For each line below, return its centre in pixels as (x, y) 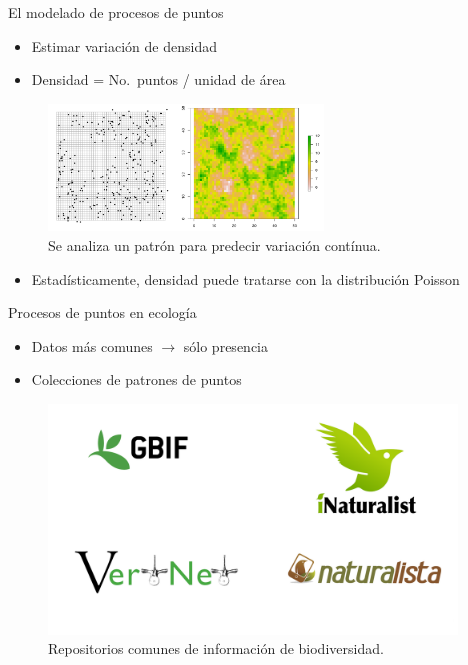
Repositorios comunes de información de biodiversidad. (216, 648)
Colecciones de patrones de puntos (136, 379)
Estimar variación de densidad (124, 45)
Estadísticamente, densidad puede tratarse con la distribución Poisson (245, 278)
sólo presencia (225, 345)
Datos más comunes (92, 345)
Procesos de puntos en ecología (102, 312)
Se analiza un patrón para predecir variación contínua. (214, 245)
